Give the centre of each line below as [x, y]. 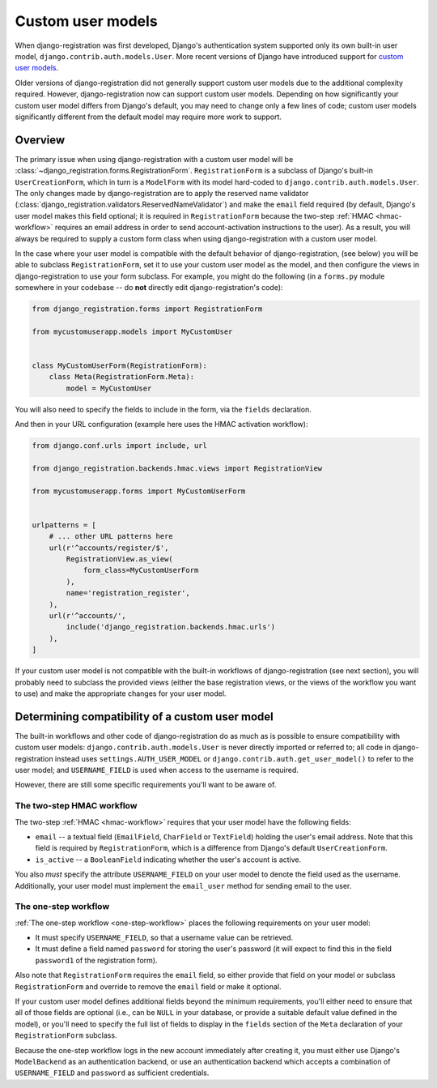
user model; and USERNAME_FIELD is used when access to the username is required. [157, 770]
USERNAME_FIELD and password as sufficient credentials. [112, 1073]
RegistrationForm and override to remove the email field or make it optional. [148, 986]
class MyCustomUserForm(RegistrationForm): [120, 366]
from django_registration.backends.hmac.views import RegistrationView [177, 468]
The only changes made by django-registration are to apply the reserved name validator [162, 193]
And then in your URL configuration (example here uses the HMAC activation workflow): [161, 425]
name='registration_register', [128, 593]
